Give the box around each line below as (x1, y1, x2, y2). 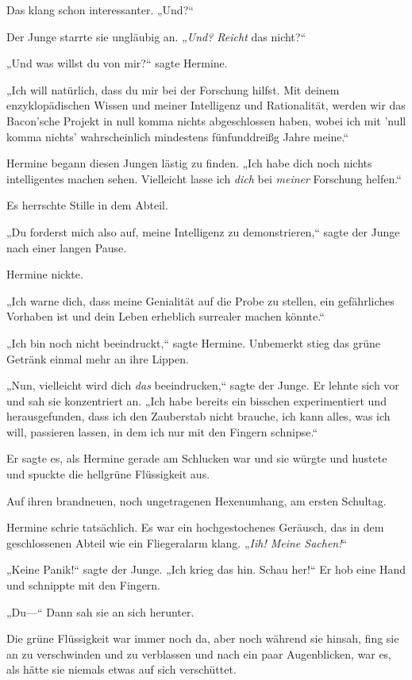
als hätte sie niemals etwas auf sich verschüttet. (6, 661, 237, 678)
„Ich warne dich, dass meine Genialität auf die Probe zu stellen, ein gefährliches (6, 292, 395, 309)
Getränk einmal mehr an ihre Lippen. (6, 350, 189, 367)
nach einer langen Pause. (6, 239, 127, 255)
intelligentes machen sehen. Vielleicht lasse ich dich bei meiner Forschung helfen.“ (6, 170, 402, 186)
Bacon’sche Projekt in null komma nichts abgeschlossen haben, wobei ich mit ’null (6, 112, 406, 129)
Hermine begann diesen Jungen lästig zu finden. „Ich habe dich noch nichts (6, 155, 372, 171)
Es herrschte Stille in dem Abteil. (6, 197, 168, 213)
